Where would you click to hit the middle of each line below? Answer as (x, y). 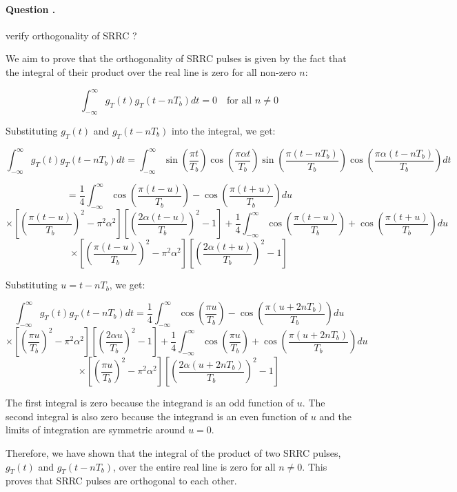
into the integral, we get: (223, 130)
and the (335, 416)
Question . (31, 9)
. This (315, 466)
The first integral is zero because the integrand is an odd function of (150, 403)
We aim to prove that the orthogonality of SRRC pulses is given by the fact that (176, 58)
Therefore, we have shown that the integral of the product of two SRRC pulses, (173, 452)
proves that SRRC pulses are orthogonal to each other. (121, 481)
